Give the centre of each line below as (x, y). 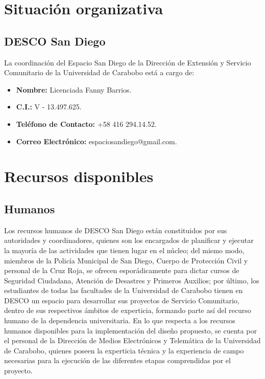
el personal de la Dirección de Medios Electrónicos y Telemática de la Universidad (132, 340)
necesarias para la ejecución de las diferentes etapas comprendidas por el (117, 360)
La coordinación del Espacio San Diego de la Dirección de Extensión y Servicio (128, 62)
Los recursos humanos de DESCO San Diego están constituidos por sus (116, 230)
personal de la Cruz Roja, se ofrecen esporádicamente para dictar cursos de (122, 270)
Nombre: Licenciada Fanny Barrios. (74, 89)
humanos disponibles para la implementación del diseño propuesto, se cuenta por (130, 330)
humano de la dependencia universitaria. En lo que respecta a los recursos (120, 320)
